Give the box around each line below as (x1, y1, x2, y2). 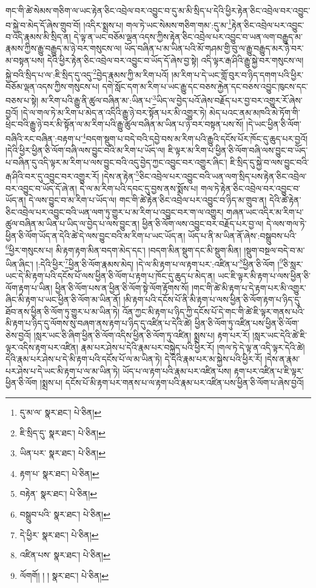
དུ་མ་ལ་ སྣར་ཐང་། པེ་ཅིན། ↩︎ (19, 406, 102, 418)
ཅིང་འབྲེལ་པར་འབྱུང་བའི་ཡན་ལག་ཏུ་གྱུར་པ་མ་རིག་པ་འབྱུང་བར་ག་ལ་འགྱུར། (5, 205, 224, 218)
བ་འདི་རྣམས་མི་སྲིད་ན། (5, 30, 71, 42)
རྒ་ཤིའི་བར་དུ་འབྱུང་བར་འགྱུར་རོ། (5, 170, 99, 182)
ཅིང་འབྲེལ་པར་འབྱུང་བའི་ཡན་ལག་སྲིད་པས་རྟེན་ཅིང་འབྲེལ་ (139, 170, 307, 182)
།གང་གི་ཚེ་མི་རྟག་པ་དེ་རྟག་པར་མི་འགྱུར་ (191, 281, 306, 294)
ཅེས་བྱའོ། (5, 329, 32, 342)
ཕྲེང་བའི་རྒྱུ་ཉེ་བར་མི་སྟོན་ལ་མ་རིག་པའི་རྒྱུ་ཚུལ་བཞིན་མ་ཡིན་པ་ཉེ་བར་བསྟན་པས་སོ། (5, 118, 244, 130)
